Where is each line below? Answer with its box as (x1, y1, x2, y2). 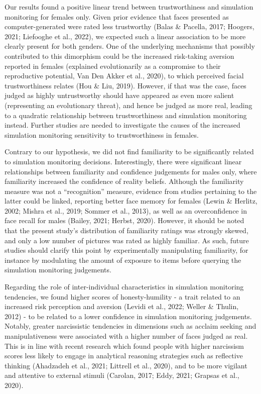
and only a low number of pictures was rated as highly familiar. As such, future (5, 235, 249, 245)
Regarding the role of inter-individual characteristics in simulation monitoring (5, 281, 244, 292)
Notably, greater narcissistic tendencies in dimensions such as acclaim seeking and (5, 321, 256, 331)
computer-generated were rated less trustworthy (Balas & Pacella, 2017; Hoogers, (5, 21, 254, 32)
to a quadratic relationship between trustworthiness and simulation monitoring (5, 110, 247, 120)
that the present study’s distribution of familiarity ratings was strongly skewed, (5, 225, 248, 236)
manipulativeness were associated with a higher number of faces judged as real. (5, 331, 248, 341)
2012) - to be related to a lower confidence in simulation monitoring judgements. (5, 311, 252, 321)
